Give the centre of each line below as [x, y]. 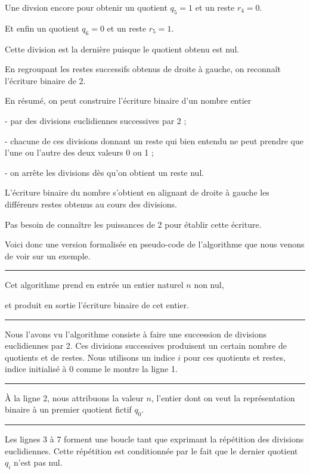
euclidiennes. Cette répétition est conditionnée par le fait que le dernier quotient [151, 450]
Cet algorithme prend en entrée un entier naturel [94, 285]
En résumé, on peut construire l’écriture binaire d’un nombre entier [128, 100]
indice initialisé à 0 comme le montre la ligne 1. [91, 369]
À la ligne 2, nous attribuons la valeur [74, 397]
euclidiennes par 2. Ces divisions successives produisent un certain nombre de [146, 346]
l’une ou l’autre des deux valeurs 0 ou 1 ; [79, 152]
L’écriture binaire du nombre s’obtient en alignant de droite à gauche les [137, 192]
